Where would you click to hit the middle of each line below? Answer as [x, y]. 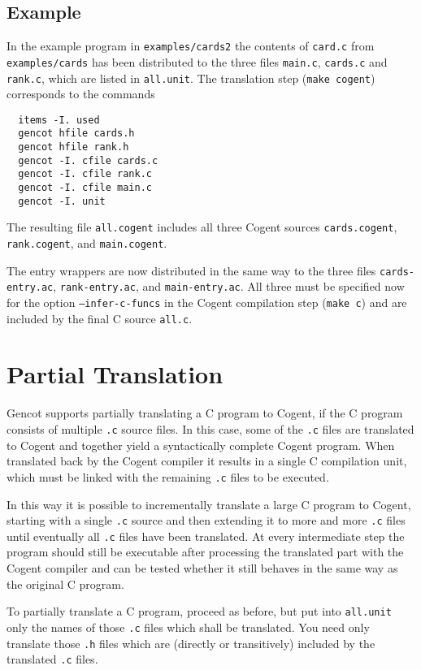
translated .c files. [52, 659]
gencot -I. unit [62, 201]
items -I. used [59, 120]
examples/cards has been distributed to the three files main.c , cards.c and [197, 61]
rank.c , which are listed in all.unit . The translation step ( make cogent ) [191, 78]
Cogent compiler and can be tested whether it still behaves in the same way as [202, 568]
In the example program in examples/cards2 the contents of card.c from [191, 46]
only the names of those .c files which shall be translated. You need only [188, 627]
